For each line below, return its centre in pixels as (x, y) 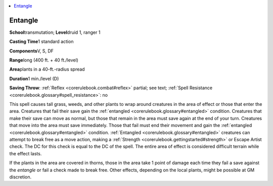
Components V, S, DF (32, 51)
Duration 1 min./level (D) (34, 79)
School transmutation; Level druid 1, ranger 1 (55, 32)
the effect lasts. (26, 153)
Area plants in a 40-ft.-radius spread (47, 69)
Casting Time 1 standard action (41, 42)
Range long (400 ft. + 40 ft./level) (44, 60)
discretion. (20, 177)
